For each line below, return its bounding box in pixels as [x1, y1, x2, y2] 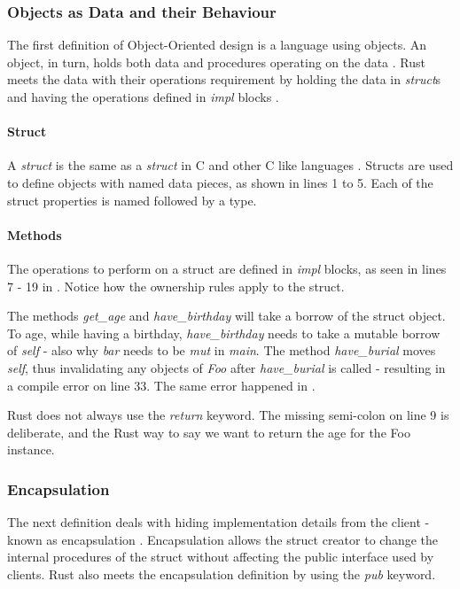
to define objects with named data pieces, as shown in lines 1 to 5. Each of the [7, 173, 433, 191]
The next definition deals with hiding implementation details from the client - [7, 513, 430, 531]
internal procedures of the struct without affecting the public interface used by [7, 547, 434, 566]
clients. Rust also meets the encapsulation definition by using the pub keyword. [7, 564, 436, 583]
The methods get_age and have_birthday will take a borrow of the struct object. [7, 306, 446, 325]
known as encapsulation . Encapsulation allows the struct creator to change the [7, 530, 439, 548]
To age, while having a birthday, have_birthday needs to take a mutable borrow [7, 323, 441, 342]
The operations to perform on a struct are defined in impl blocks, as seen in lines [7, 259, 447, 277]
